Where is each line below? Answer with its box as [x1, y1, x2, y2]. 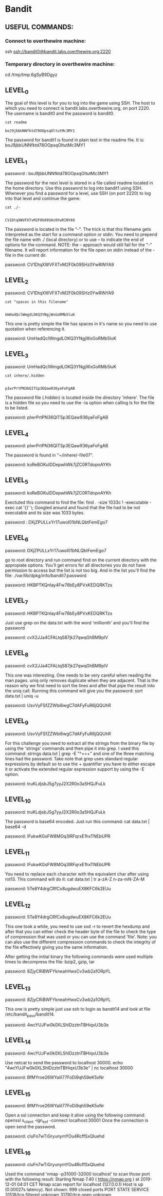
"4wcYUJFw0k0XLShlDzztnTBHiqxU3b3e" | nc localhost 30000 [5, 1065, 133, 1071]
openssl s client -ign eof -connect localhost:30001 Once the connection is [5, 1117, 148, 1124]
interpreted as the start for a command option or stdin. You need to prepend [5, 232, 157, 238]
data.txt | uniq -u [5, 693, 39, 699]
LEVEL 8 [5, 649, 29, 658]
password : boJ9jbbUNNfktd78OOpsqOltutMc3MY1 [5, 171, 109, 177]
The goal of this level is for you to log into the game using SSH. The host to [5, 100, 155, 106]
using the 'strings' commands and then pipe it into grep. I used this [5, 745, 139, 752]
